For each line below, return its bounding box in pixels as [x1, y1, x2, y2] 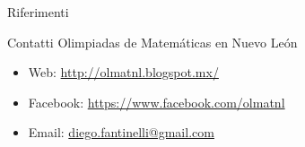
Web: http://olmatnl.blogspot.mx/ [28, 63, 219, 82]
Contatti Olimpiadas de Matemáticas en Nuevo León [7, 32, 298, 51]
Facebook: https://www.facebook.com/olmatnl [28, 92, 285, 111]
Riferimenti [7, 3, 69, 21]
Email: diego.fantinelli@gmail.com [28, 123, 214, 142]
